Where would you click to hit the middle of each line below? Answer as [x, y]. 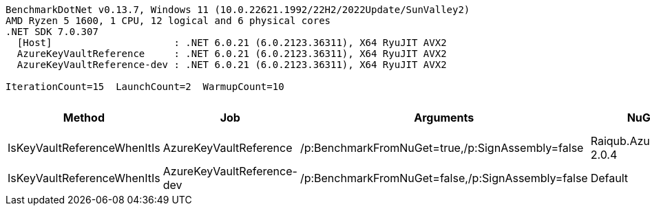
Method [84, 118]
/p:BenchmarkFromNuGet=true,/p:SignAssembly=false [442, 148]
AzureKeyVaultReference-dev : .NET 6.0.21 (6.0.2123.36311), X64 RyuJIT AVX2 [232, 65]
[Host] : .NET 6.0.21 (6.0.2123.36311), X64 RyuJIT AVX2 [232, 43]
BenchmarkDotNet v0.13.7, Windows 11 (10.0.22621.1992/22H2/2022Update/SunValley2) [238, 10]
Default [609, 178]
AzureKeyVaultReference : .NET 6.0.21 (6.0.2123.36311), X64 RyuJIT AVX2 [232, 54]
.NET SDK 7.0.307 [52, 32]
